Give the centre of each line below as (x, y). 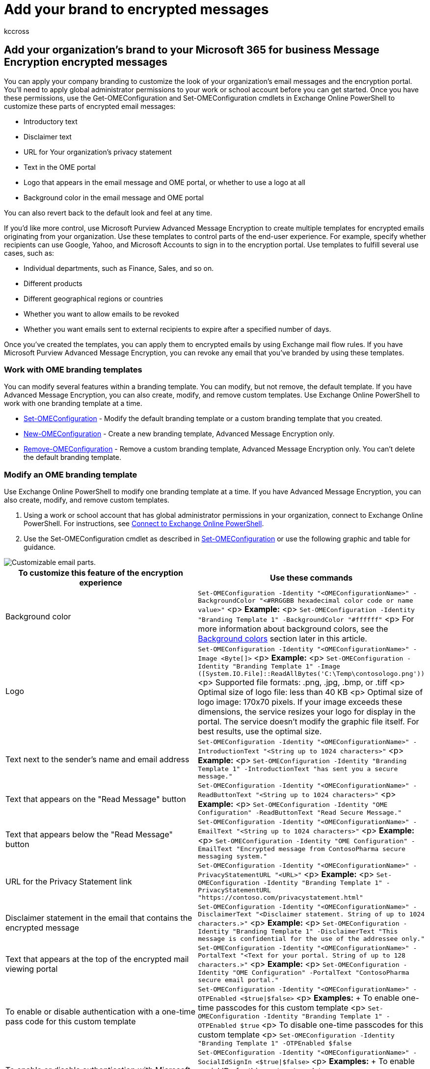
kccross (17, 31)
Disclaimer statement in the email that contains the (99, 918)
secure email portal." (238, 980)
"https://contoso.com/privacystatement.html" (281, 898)
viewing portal (32, 969)
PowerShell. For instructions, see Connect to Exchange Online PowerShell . (144, 524)
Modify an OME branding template (71, 474)
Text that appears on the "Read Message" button (96, 799)
